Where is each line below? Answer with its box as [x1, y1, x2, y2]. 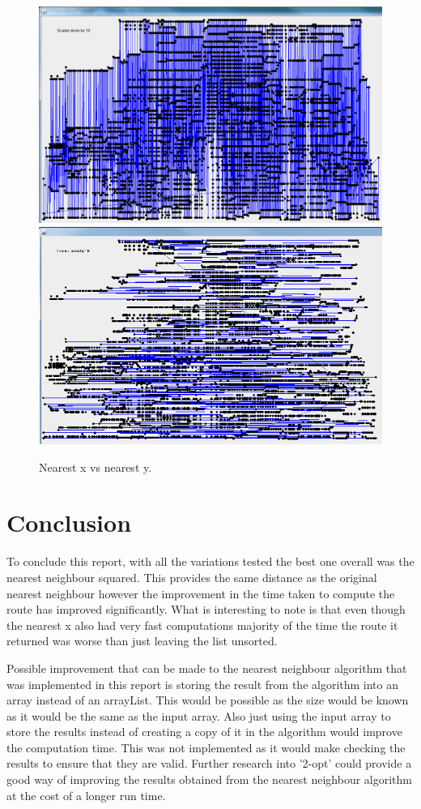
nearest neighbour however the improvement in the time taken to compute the [6, 584, 395, 601]
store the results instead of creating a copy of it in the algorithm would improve [6, 723, 402, 740]
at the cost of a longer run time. [6, 786, 166, 803]
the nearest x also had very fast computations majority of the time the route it [6, 616, 398, 633]
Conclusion [6, 506, 132, 539]
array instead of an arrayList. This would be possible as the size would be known [6, 691, 409, 708]
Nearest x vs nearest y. [39, 458, 152, 475]
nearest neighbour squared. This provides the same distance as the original [6, 568, 377, 585]
